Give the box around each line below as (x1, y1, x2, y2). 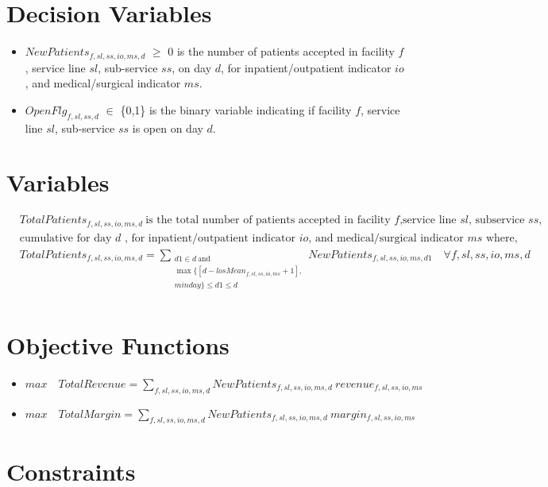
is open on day (132, 119, 203, 136)
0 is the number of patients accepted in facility (168, 43, 395, 60)
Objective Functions (6, 328, 230, 361)
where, (485, 232, 518, 244)
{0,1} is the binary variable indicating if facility (120, 101, 352, 118)
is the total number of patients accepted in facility (145, 215, 391, 226)
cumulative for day (19, 232, 112, 244)
